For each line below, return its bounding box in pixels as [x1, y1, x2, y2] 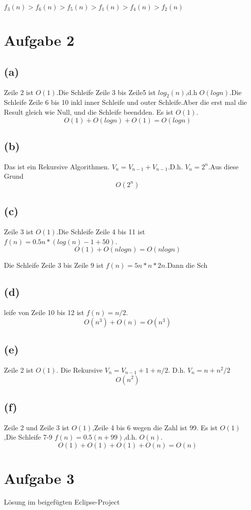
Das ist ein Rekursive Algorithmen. [4, 161, 110, 171]
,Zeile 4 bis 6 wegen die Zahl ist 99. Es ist [92, 422, 218, 432]
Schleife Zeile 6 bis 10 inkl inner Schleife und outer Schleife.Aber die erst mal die [4, 97, 247, 107]
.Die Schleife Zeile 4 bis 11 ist [56, 226, 145, 237]
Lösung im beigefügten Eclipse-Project [4, 497, 120, 507]
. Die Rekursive [56, 364, 103, 375]
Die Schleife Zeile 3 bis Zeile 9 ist [4, 260, 104, 270]
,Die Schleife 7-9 [4, 432, 53, 442]
